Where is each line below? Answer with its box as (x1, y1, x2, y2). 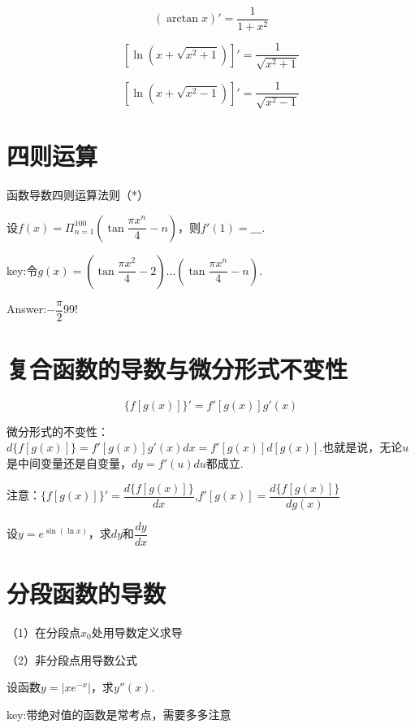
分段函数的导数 (6, 576, 166, 609)
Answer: (6, 300, 47, 317)
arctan (166, 13, 199, 25)
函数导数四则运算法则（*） (6, 186, 149, 203)
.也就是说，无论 (319, 438, 403, 456)
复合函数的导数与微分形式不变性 (6, 351, 348, 385)
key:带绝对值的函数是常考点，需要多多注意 (6, 705, 231, 722)
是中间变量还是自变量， (6, 455, 132, 472)
